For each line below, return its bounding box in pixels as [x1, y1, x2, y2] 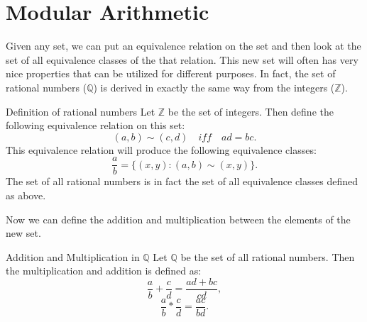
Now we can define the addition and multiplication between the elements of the [6, 211, 351, 226]
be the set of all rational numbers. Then [180, 249, 355, 264]
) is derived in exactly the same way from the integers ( [93, 79, 335, 94]
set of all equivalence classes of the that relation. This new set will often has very [6, 52, 358, 67]
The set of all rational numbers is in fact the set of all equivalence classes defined [6, 174, 358, 189]
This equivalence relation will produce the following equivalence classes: [6, 142, 317, 157]
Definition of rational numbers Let [6, 104, 155, 118]
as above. [6, 187, 46, 202]
